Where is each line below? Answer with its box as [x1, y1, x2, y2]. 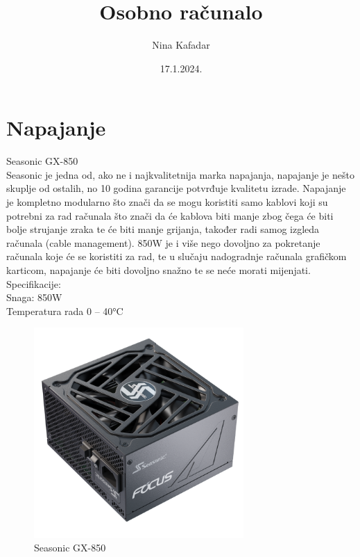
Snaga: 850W [6, 290, 62, 305]
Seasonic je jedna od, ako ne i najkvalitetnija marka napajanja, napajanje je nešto [6, 167, 354, 181]
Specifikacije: [6, 276, 61, 291]
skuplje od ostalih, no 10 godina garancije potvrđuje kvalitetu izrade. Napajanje [6, 181, 346, 195]
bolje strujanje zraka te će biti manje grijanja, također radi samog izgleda [6, 222, 320, 236]
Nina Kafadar [152, 38, 210, 52]
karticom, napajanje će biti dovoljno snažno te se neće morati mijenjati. [6, 263, 311, 277]
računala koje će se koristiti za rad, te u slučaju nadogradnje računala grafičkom [6, 249, 347, 264]
